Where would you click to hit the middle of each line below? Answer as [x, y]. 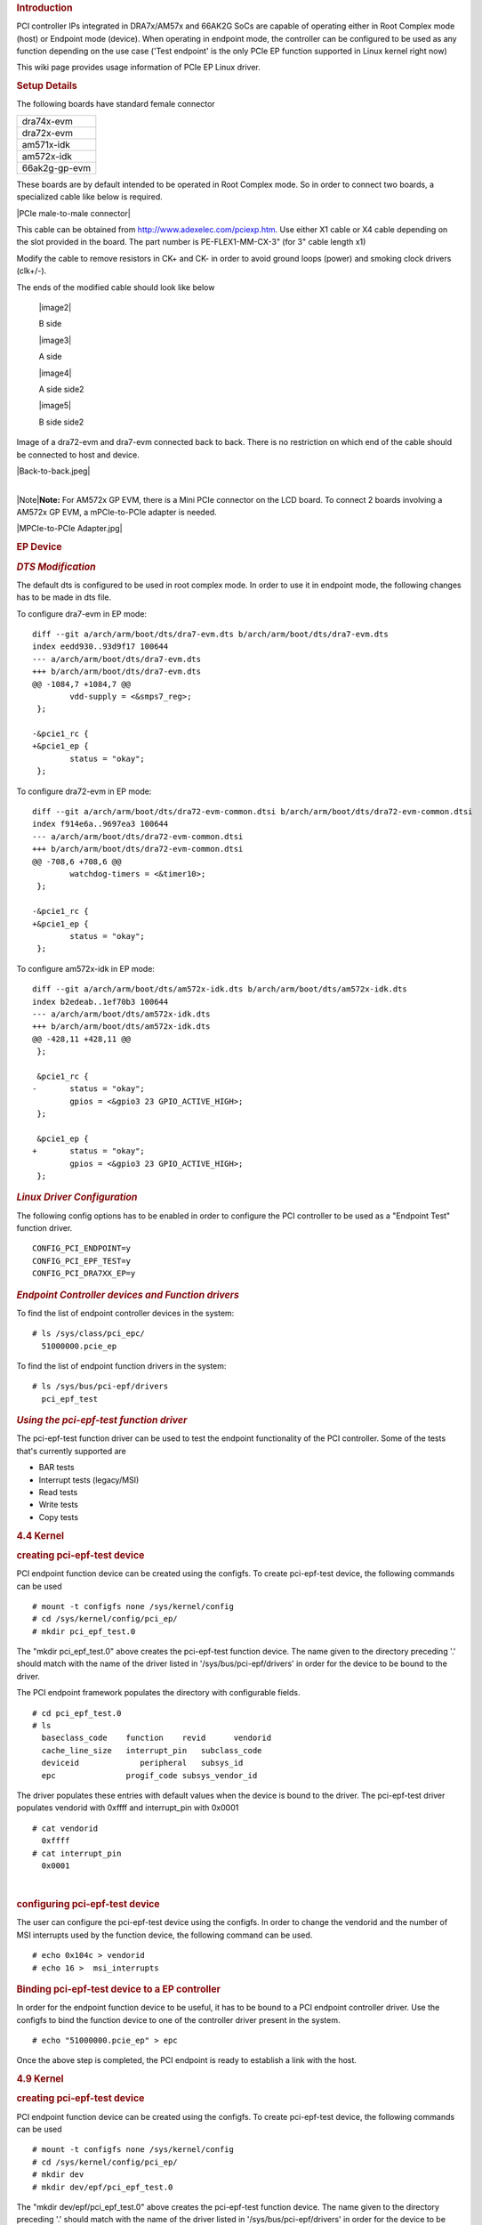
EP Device [39, 547]
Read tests [58, 1493]
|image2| [55, 307]
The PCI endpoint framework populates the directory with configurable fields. [158, 1693]
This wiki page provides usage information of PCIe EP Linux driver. [139, 68]
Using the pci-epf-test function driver [102, 1420]
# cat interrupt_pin [77, 1853]
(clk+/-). [32, 271]
